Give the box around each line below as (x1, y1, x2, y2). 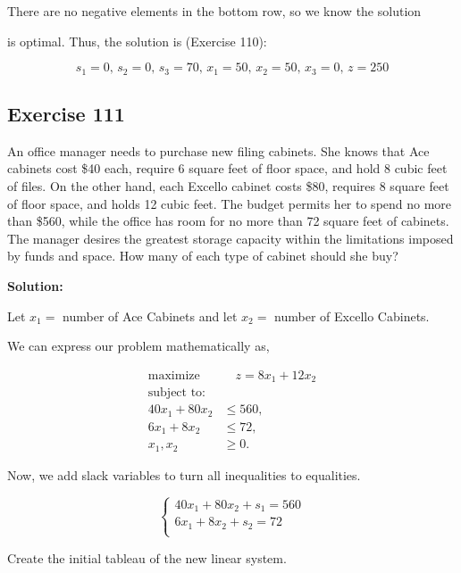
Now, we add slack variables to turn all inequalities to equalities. (7, 465, 361, 484)
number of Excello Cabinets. (274, 306, 430, 325)
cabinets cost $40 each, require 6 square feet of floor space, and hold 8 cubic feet (7, 159, 448, 178)
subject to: (147, 386, 206, 400)
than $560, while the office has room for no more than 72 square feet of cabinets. (7, 212, 449, 230)
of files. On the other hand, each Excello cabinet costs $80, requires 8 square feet (7, 177, 449, 195)
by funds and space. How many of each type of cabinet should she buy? (7, 246, 398, 265)
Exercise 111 (7, 100, 125, 128)
